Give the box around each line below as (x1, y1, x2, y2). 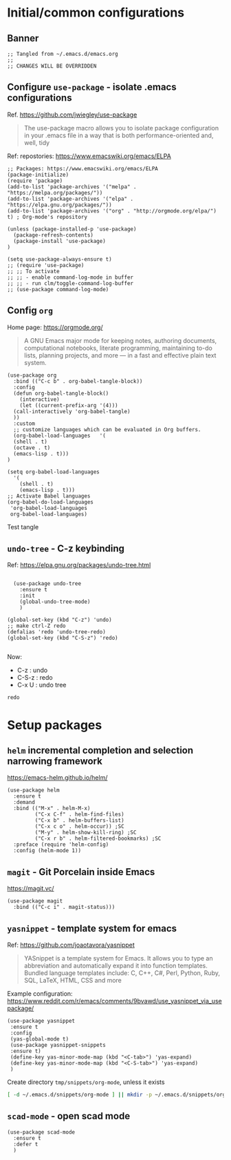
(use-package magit (7, 898, 63, 905)
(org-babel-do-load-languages (7, 498, 94, 505)
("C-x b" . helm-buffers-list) (34, 817, 125, 824)
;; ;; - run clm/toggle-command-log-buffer (7, 279, 134, 287)
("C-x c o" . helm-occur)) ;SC (34, 823, 125, 830)
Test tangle (7, 522, 39, 531)
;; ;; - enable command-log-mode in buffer (7, 274, 134, 281)
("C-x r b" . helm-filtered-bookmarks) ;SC (34, 835, 162, 843)
